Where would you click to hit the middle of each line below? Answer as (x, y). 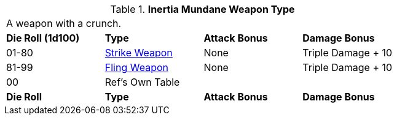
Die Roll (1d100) (43, 38)
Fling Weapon (136, 67)
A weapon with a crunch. (64, 23)
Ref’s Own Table (142, 82)
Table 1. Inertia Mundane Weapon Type (202, 9)
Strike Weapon (139, 53)
